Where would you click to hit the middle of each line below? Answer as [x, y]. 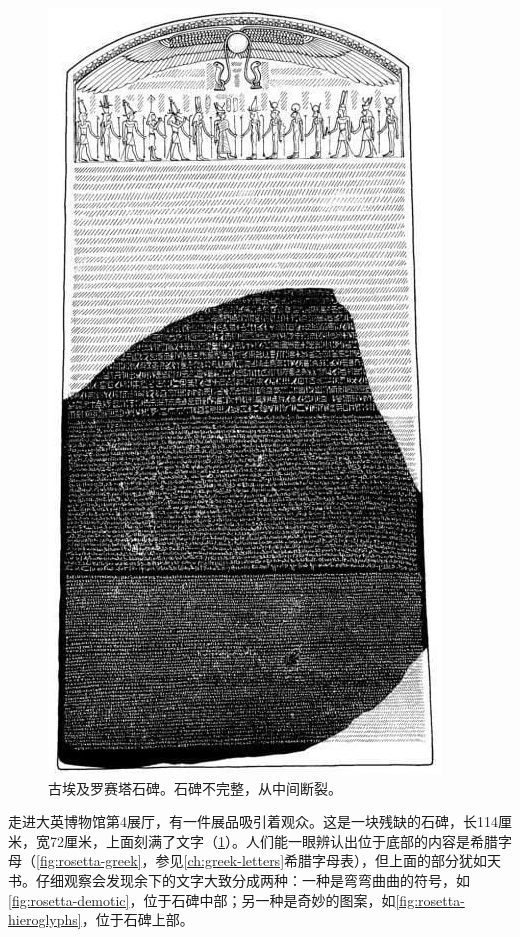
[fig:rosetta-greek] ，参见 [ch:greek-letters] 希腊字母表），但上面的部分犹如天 [269, 860]
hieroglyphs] [45, 919]
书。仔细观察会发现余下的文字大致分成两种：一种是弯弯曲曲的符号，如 [239, 879]
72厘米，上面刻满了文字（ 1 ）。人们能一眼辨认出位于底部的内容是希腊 [273, 840]
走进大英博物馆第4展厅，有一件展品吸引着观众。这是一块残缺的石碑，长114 [253, 821]
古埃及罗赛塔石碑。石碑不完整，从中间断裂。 [195, 787]
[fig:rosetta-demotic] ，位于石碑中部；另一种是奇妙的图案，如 [202, 899]
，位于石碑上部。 [137, 919]
